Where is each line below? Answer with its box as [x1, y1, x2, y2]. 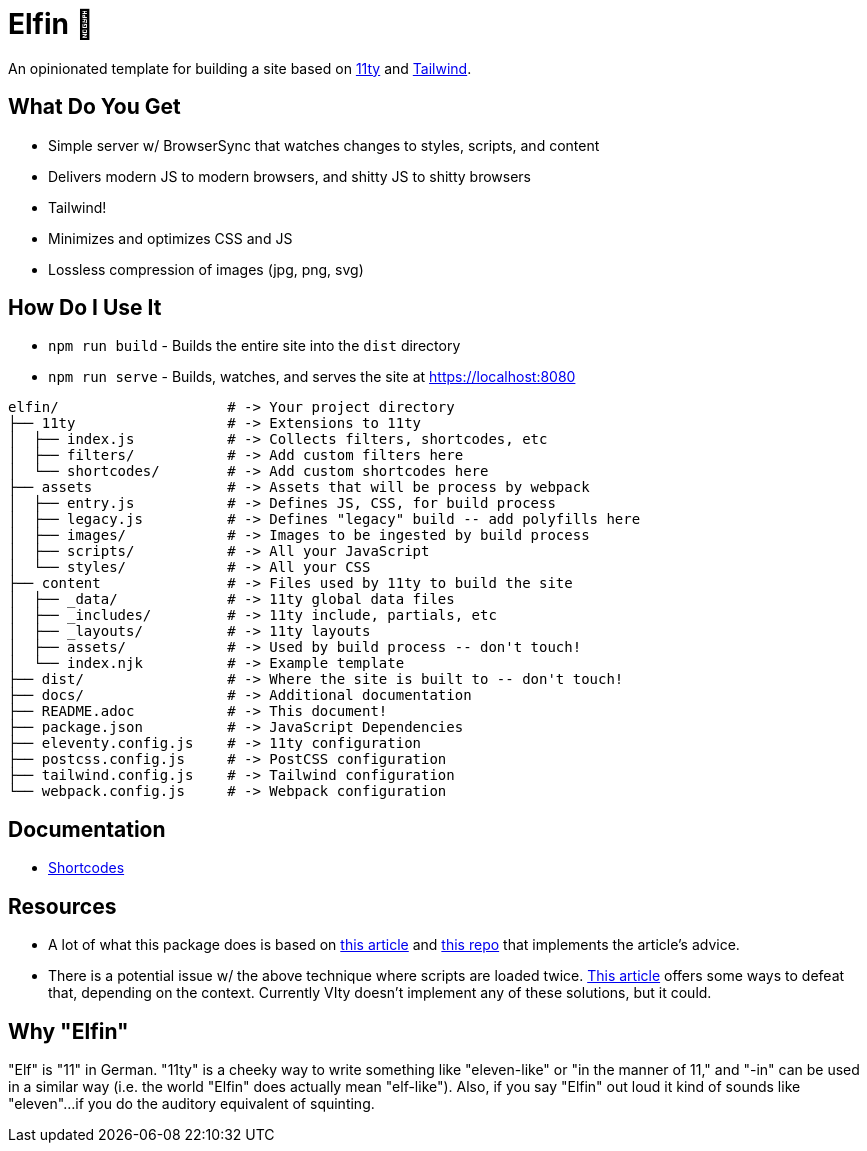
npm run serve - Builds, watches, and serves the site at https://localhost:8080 [48, 368, 576, 386]
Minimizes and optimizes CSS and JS [48, 229, 293, 247]
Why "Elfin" [8, 1018, 129, 1044]
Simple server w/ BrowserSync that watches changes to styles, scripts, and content [48, 136, 600, 154]
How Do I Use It [8, 295, 162, 321]
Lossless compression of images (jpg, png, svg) [48, 260, 364, 278]
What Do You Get [8, 94, 181, 120]
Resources [8, 893, 117, 919]
